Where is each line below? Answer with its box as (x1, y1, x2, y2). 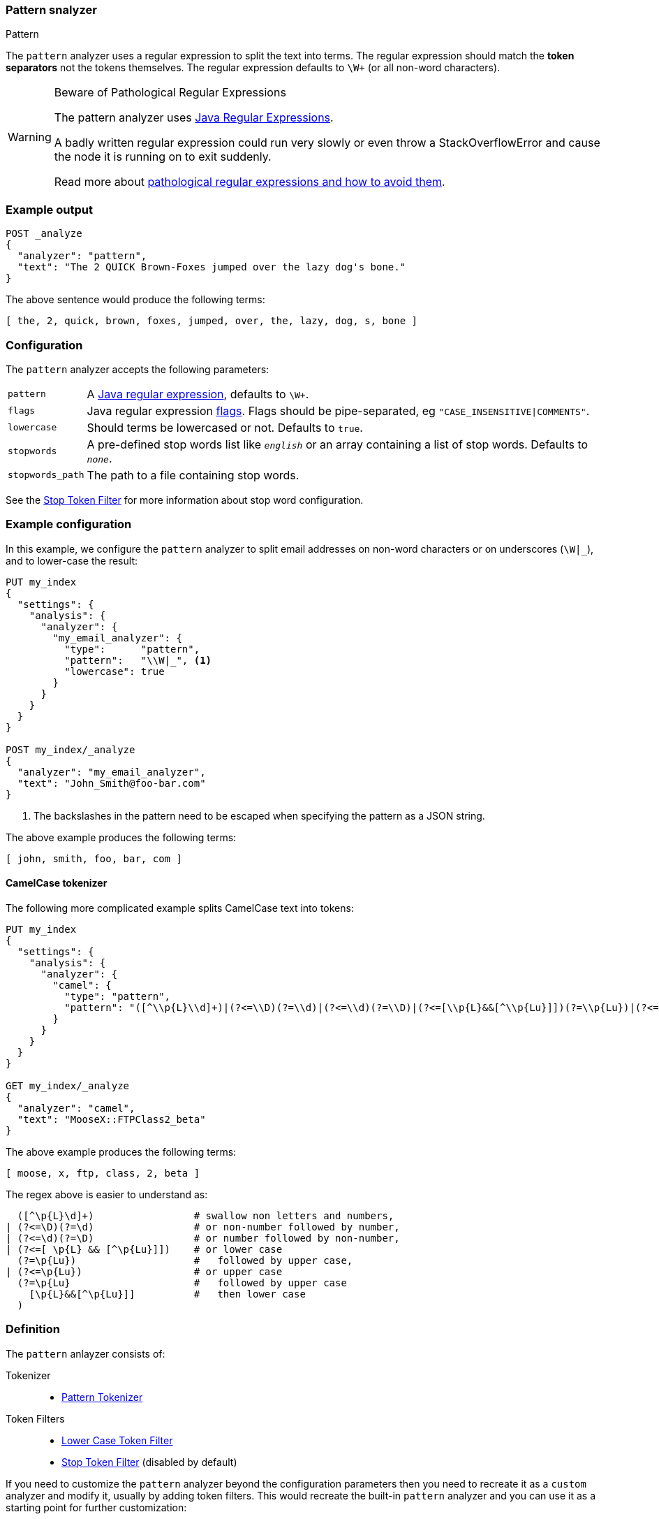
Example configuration (6, 517, 132, 532)
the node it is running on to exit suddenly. (54, 150, 272, 164)
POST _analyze (6, 228, 82, 240)
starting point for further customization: (6, 1501, 187, 1513)
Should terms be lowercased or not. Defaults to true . (87, 420, 363, 435)
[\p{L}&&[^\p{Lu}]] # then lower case (29, 1288, 306, 1300)
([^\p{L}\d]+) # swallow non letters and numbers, (17, 1209, 394, 1221)
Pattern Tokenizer (61, 1390, 143, 1403)
